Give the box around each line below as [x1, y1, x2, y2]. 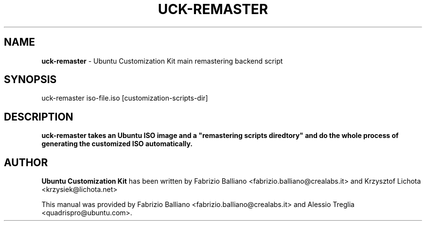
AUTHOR [4, 156, 48, 169]
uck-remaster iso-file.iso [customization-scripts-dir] [41, 94, 208, 103]
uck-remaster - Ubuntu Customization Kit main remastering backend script [41, 56, 283, 65]
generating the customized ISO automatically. [41, 139, 193, 148]
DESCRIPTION [4, 110, 73, 123]
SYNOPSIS [4, 73, 57, 86]
